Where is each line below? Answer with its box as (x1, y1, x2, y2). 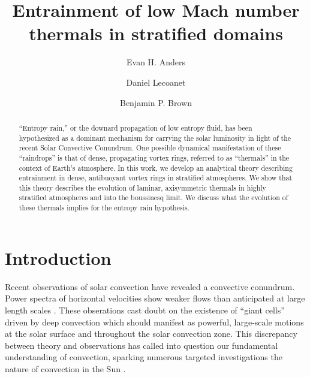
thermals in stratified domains (29, 21, 283, 46)
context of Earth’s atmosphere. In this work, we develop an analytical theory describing (19, 162, 293, 173)
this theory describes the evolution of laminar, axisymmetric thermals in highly (19, 182, 266, 192)
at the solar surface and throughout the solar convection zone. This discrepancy (5, 327, 297, 340)
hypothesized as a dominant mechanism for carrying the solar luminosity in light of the (19, 132, 291, 143)
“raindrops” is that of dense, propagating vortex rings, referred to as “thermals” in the (19, 152, 290, 162)
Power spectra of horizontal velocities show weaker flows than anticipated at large (5, 292, 305, 304)
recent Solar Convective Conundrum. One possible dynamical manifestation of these (19, 143, 281, 153)
